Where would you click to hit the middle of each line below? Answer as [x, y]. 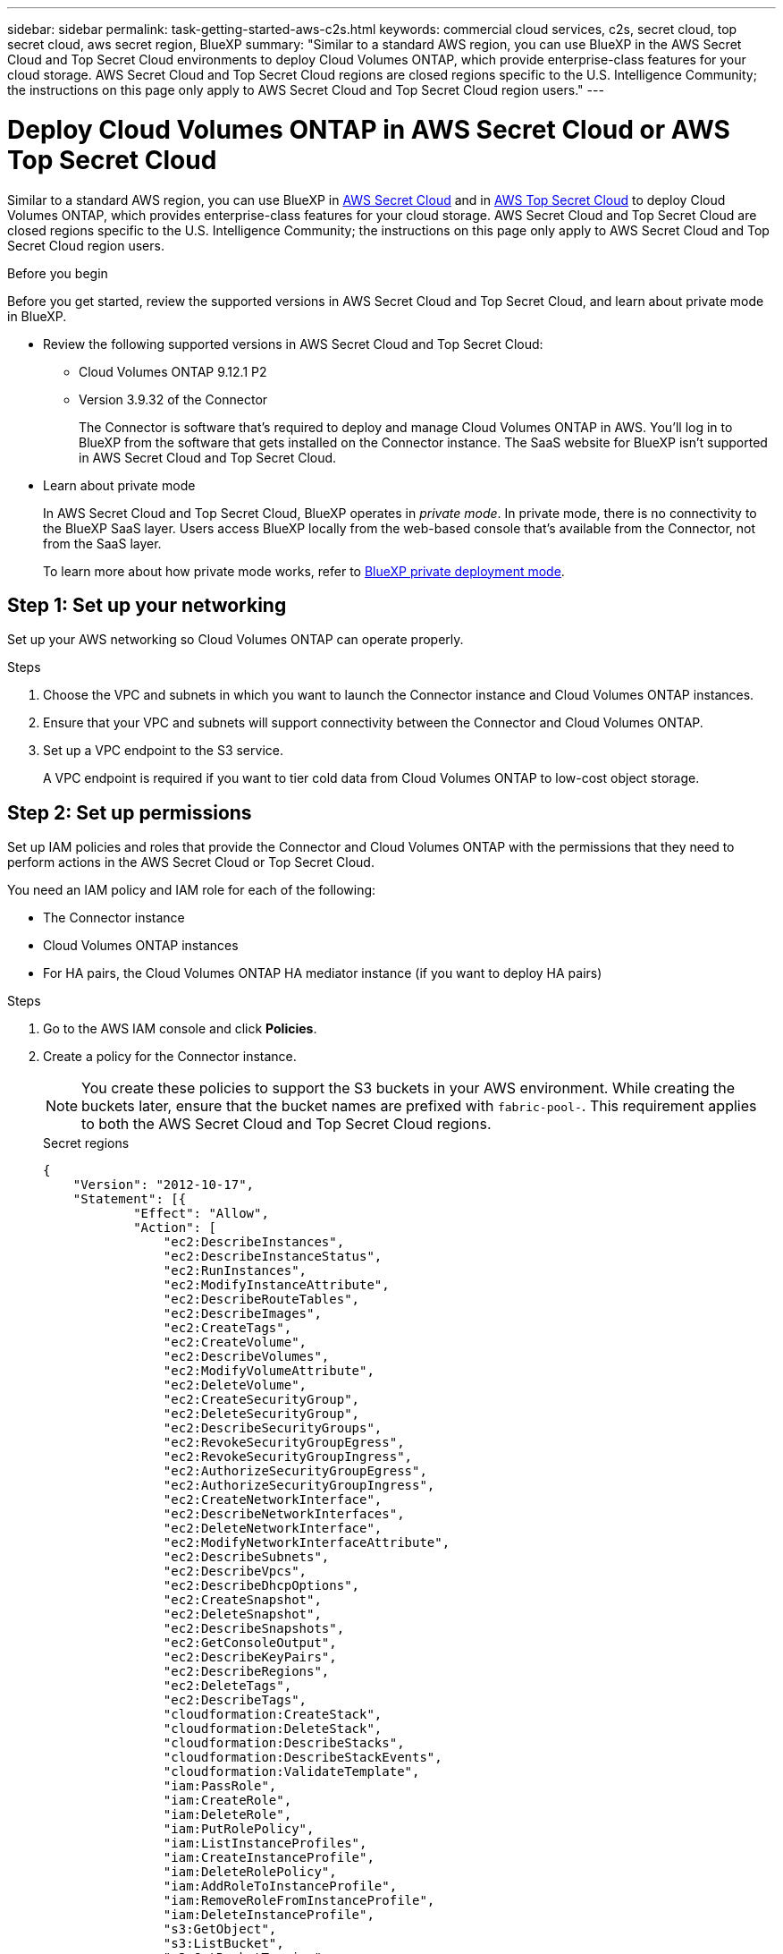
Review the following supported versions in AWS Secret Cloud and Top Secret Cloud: [293, 344]
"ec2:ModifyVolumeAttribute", [269, 1371]
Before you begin [58, 273]
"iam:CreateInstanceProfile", [269, 1858]
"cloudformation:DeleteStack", [273, 1729]
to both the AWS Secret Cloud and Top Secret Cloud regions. [286, 1124]
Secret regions [86, 1143]
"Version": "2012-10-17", [164, 1185]
